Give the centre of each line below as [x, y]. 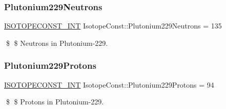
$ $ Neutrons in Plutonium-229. [57, 43]
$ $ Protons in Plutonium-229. [55, 102]
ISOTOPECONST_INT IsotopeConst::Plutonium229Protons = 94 [109, 84]
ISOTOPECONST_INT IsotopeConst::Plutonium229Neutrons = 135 [113, 26]
